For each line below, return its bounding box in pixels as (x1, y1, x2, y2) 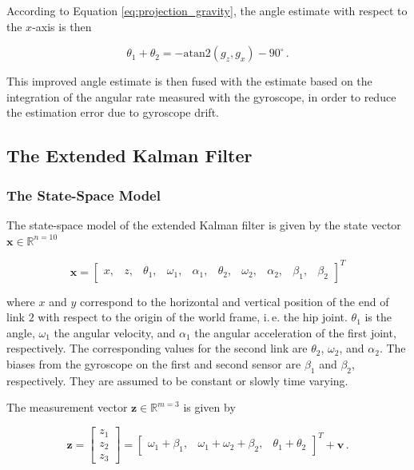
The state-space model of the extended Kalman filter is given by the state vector (6, 216, 401, 233)
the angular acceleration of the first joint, (194, 324, 396, 341)
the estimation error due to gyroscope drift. (6, 104, 219, 121)
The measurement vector (6, 399, 128, 416)
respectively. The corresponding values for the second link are (6, 340, 308, 356)
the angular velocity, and (54, 324, 176, 341)
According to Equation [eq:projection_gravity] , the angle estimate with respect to (6, 2, 408, 18)
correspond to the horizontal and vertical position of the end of (79, 293, 389, 309)
